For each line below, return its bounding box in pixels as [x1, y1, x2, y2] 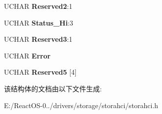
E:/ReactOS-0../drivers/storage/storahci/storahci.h [4, 100, 159, 110]
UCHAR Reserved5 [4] [4, 67, 77, 77]
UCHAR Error [4, 50, 51, 60]
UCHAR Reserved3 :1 [4, 34, 72, 44]
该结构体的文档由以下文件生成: [4, 83, 102, 93]
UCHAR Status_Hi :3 [4, 17, 73, 28]
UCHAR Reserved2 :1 [4, 1, 72, 11]
